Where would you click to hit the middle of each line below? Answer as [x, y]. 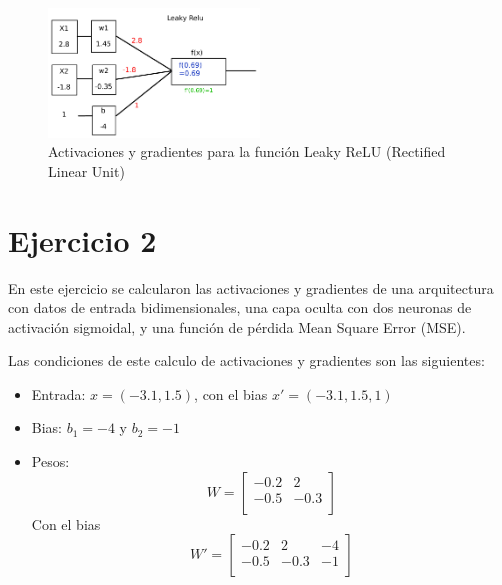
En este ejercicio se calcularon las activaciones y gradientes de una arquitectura [251, 287]
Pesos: [50, 461]
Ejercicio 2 [82, 239]
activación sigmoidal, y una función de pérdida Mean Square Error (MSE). [237, 326]
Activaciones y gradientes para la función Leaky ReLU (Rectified [247, 151]
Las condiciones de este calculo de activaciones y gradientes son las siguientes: [246, 360]
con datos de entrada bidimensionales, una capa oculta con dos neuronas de [240, 307]
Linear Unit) [86, 170]
